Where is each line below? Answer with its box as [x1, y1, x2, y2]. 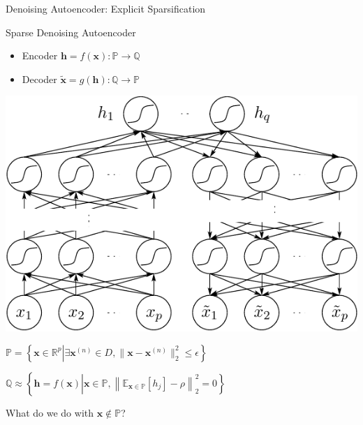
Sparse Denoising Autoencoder [6, 24, 136, 39]
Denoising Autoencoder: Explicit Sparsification [6, 1, 206, 15]
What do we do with [6, 405, 94, 419]
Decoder [22, 71, 57, 86]
